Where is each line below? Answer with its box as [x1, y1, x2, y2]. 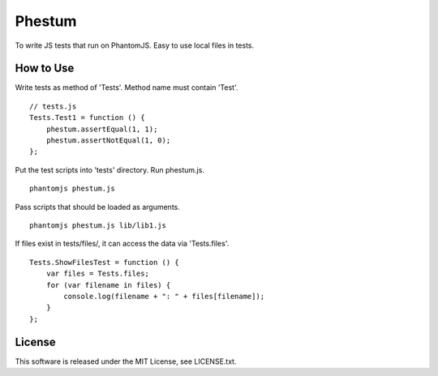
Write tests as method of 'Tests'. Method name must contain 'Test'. [15, 83, 238, 92]
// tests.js [29, 101, 77, 111]
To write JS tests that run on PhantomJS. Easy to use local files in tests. [15, 41, 255, 50]
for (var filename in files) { [45, 280, 171, 289]
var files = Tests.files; [45, 269, 150, 279]
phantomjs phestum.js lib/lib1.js [29, 220, 166, 230]
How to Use [15, 62, 75, 75]
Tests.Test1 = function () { [29, 113, 145, 122]
